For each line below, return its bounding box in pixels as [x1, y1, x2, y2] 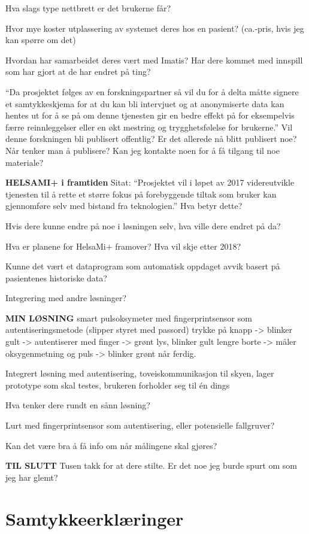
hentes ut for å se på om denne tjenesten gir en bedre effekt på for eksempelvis [5, 109, 295, 122]
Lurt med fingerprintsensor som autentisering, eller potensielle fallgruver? [5, 419, 275, 432]
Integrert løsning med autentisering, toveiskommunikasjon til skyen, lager [5, 367, 274, 380]
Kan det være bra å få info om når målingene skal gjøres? [5, 439, 217, 451]
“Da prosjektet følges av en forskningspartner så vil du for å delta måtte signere [5, 85, 299, 98]
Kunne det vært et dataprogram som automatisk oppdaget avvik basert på [5, 260, 280, 272]
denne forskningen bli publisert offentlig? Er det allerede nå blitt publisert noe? [5, 132, 297, 145]
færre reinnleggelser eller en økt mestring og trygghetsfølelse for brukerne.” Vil [5, 120, 293, 133]
